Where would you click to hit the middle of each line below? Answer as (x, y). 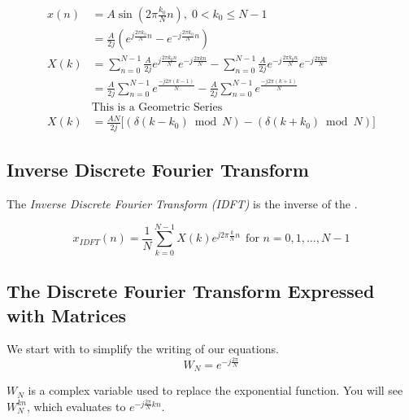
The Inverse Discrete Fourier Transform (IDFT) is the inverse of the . (182, 203)
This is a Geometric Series (157, 107)
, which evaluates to (76, 406)
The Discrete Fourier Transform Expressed (191, 291)
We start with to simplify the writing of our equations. (143, 349)
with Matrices (67, 315)
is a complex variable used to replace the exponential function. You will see (215, 390)
